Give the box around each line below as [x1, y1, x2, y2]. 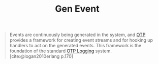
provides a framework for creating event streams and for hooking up [9, 37, 153, 43]
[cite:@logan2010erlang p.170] [9, 53, 74, 59]
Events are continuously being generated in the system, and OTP [9, 31, 146, 38]
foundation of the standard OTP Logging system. [9, 48, 112, 54]
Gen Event [55, 3, 100, 15]
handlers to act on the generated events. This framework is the [9, 43, 142, 49]
